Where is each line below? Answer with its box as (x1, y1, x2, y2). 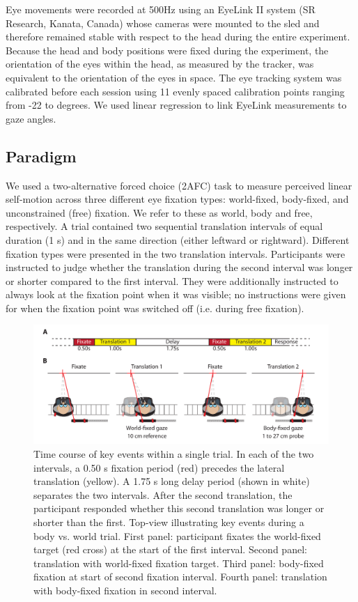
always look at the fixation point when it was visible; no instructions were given (6, 287, 346, 302)
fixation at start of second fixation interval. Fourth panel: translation (33, 569, 327, 584)
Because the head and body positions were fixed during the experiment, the (6, 43, 329, 57)
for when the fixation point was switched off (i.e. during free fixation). (6, 300, 304, 315)
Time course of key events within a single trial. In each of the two (33, 447, 314, 461)
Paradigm (6, 145, 77, 167)
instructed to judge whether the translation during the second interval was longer (6, 260, 353, 275)
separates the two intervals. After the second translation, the (33, 487, 293, 502)
